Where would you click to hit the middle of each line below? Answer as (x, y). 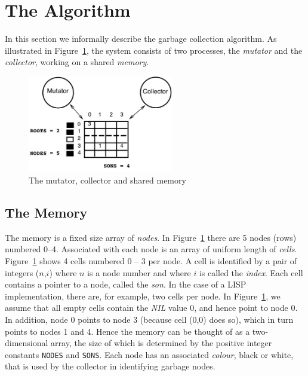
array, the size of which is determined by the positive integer (161, 343)
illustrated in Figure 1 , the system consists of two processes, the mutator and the (154, 50)
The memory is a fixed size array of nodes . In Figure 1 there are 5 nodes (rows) (151, 237)
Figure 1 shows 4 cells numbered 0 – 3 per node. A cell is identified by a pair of (151, 261)
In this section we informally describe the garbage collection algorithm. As (141, 39)
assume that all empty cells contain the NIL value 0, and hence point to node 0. (151, 308)
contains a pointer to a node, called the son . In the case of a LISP (126, 284)
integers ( (22, 272)
